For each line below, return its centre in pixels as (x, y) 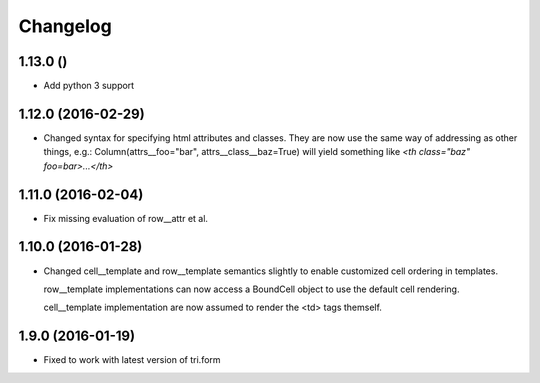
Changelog (65, 26)
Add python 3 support (89, 86)
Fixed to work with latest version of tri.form (132, 360)
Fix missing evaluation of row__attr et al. (126, 218)
